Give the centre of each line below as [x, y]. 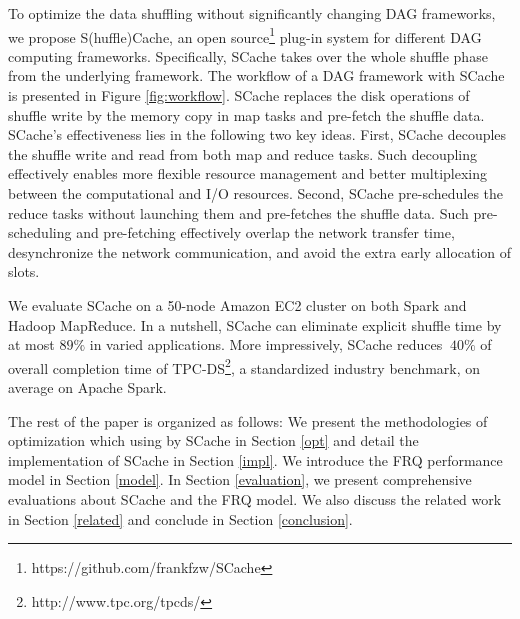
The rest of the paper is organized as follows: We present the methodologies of [248, 420]
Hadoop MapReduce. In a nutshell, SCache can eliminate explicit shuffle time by [255, 324]
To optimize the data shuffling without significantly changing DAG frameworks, [252, 13]
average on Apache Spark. [87, 387]
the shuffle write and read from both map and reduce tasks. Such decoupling [243, 153]
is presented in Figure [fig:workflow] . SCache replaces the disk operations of [239, 95]
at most [31, 344]
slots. [24, 271]
